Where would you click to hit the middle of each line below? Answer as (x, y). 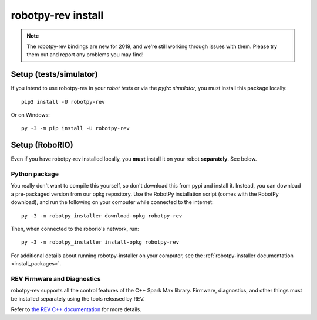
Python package (35, 174)
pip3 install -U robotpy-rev (63, 102)
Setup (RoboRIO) (42, 145)
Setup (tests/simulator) (54, 74)
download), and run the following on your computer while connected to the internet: (112, 202)
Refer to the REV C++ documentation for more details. (76, 309)
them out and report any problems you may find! (85, 55)
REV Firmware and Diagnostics (56, 278)
